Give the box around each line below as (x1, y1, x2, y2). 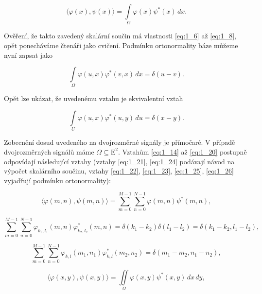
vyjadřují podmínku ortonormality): (4, 175, 111, 185)
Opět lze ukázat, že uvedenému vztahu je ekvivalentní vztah (4, 93, 183, 104)
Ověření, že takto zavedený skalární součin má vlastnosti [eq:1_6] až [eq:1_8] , (4, 31, 236, 41)
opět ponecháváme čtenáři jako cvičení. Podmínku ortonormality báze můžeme (4, 40, 238, 50)
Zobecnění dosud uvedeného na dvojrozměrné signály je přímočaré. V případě (4, 137, 235, 147)
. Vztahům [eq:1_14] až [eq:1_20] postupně (118, 146, 247, 156)
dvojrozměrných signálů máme (4, 146, 94, 156)
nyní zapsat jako (4, 50, 53, 60)
